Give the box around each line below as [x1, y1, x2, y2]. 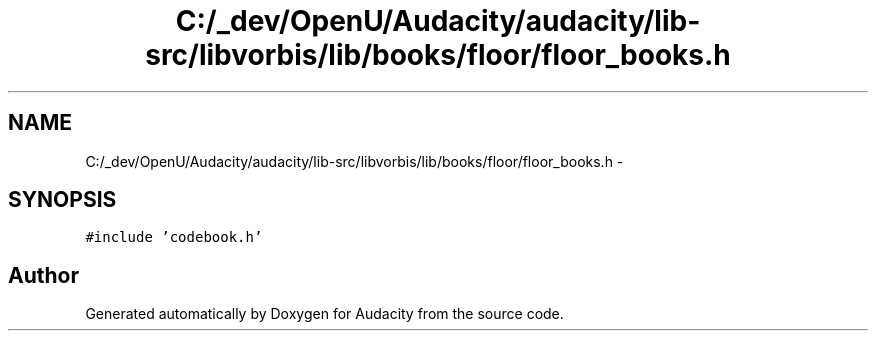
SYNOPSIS [8, 187, 117, 213]
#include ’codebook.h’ [85, 229, 263, 246]
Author [8, 262, 79, 288]
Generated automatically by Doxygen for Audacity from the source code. [85, 305, 564, 323]
